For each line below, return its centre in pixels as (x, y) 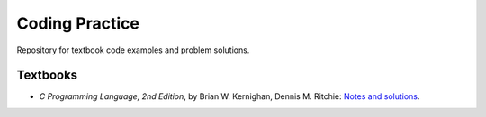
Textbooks (47, 75)
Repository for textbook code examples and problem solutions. (133, 50)
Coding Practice (78, 23)
